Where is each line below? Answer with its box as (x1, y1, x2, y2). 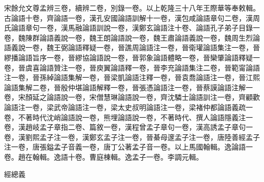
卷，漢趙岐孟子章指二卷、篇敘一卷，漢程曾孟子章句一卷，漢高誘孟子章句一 (4, 122, 253, 132)
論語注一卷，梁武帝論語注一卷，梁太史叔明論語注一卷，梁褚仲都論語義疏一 (4, 101, 253, 112)
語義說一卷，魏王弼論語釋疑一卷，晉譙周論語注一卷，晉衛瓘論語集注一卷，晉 (4, 42, 260, 53)
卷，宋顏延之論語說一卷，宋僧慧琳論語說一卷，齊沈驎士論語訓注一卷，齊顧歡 (4, 92, 260, 102)
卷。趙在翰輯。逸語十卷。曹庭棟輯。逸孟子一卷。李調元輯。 (4, 151, 203, 162)
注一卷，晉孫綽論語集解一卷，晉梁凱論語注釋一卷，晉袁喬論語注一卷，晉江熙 (4, 72, 260, 83)
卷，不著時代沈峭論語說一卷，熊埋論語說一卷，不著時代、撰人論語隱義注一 (4, 112, 253, 122)
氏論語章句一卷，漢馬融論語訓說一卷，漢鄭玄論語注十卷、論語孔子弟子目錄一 (4, 22, 260, 33)
